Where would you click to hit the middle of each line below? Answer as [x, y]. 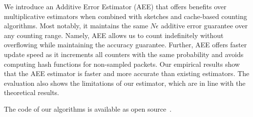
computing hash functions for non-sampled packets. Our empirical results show [122, 64]
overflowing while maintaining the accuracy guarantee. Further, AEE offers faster [126, 45]
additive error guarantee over [204, 26]
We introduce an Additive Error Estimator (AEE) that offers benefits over [115, 6]
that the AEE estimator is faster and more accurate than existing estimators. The [127, 73]
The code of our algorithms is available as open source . [88, 108]
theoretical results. [32, 92]
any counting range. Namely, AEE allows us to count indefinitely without [114, 35]
